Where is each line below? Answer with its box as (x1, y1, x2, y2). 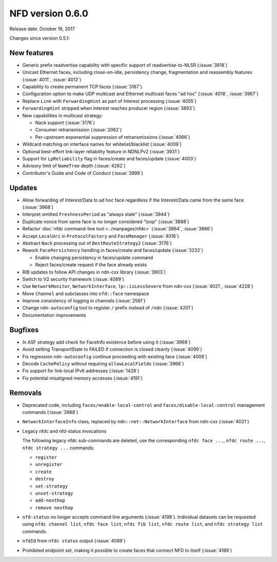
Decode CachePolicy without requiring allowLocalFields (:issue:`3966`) (22, 360, 184, 367)
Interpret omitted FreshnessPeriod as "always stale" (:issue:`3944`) (22, 211, 170, 217)
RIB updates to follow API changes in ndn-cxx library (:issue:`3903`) (22, 269, 166, 275)
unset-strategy (35, 490, 74, 496)
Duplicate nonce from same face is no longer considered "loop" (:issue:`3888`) (22, 219, 189, 225)
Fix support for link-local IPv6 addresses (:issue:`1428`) (22, 368, 140, 374)
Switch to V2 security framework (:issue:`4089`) (22, 276, 125, 282)
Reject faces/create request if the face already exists (35, 262, 147, 268)
